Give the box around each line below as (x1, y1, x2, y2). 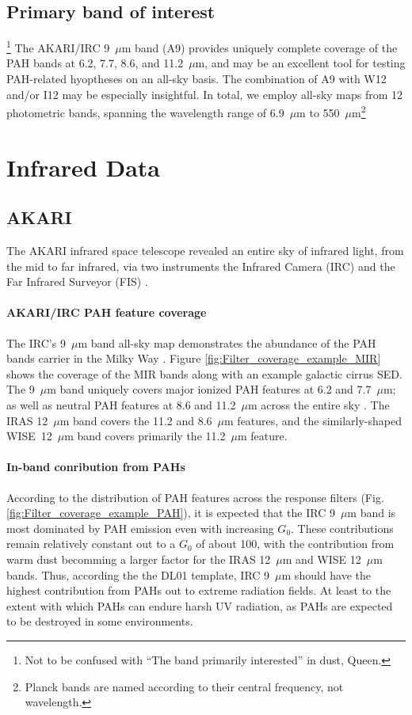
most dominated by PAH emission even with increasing (6, 519, 274, 536)
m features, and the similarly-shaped (224, 412, 402, 428)
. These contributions (291, 519, 394, 536)
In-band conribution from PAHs (6, 458, 185, 475)
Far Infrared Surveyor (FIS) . (6, 273, 148, 290)
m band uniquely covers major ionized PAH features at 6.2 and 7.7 (47, 381, 372, 397)
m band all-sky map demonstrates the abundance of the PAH (78, 334, 376, 351)
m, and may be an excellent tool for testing (195, 55, 406, 71)
